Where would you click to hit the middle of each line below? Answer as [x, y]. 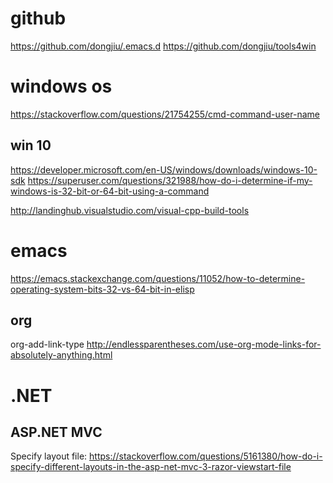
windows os [61, 86]
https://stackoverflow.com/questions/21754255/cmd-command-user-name [165, 114]
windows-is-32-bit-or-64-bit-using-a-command [110, 191]
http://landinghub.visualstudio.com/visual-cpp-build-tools [130, 210]
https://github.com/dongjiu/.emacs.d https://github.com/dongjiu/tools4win [163, 46]
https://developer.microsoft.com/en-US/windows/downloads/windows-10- [164, 169]
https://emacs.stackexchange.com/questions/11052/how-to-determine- [158, 278]
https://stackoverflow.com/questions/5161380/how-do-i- [206, 456]
